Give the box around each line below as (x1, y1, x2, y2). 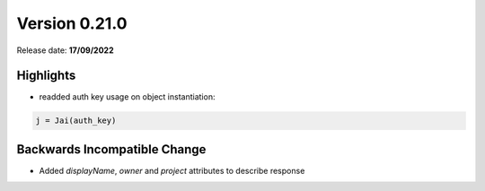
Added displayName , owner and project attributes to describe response (39, 165, 305, 176)
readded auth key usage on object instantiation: (39, 91, 216, 102)
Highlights (16, 68, 76, 83)
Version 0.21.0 (16, 13, 128, 33)
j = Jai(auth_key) (35, 116, 117, 126)
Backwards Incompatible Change (16, 142, 207, 157)
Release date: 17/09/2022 (16, 45, 114, 56)
